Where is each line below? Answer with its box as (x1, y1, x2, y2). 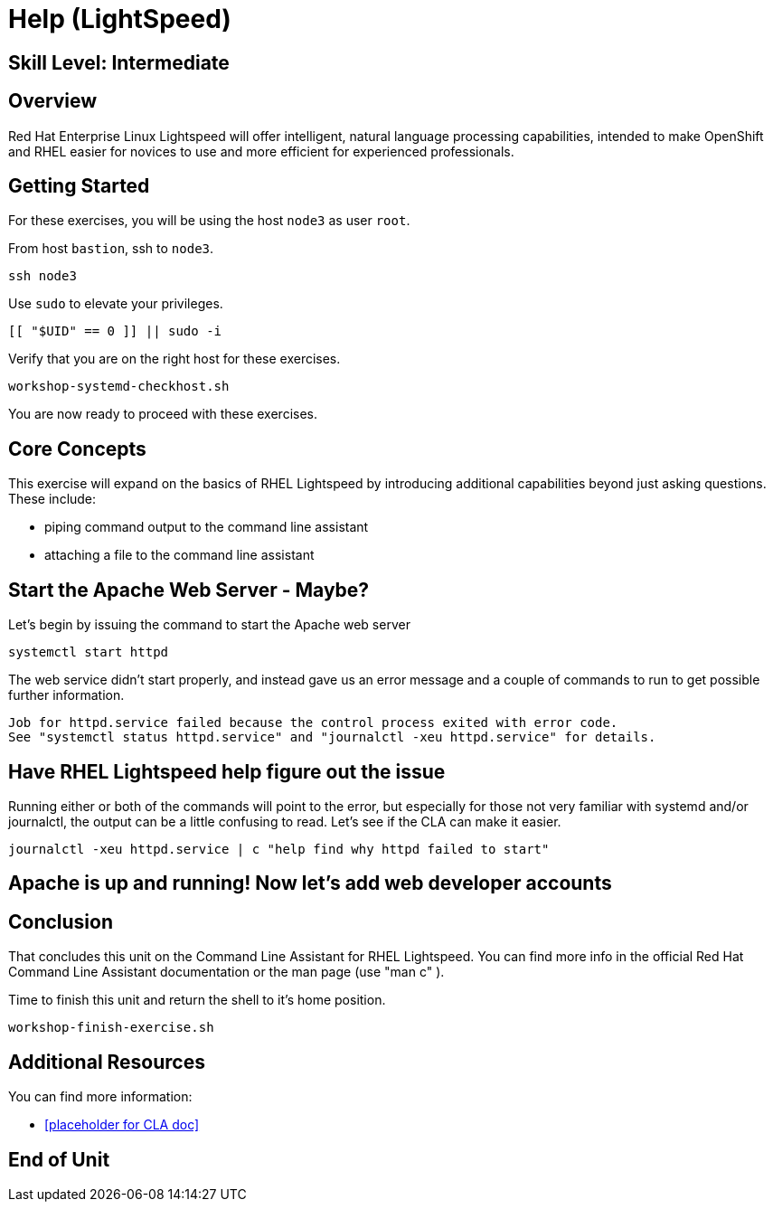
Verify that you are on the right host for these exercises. (8, 351, 341, 367)
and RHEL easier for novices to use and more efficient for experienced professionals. (8, 143, 514, 159)
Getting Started (8, 175, 150, 198)
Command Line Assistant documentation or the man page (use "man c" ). (8, 964, 445, 980)
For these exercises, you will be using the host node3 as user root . (8, 213, 410, 229)
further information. (8, 687, 125, 704)
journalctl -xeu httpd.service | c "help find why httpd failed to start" (8, 841, 550, 856)
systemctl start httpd (8, 645, 169, 660)
